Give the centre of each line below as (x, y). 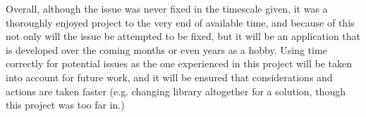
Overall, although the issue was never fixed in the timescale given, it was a (167, 8)
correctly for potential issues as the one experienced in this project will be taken (179, 63)
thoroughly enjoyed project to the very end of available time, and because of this (180, 22)
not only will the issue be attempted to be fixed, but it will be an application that (183, 36)
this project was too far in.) (65, 105)
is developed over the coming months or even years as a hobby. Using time (166, 49)
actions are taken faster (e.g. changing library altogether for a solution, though (176, 91)
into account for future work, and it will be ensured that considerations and (169, 77)
